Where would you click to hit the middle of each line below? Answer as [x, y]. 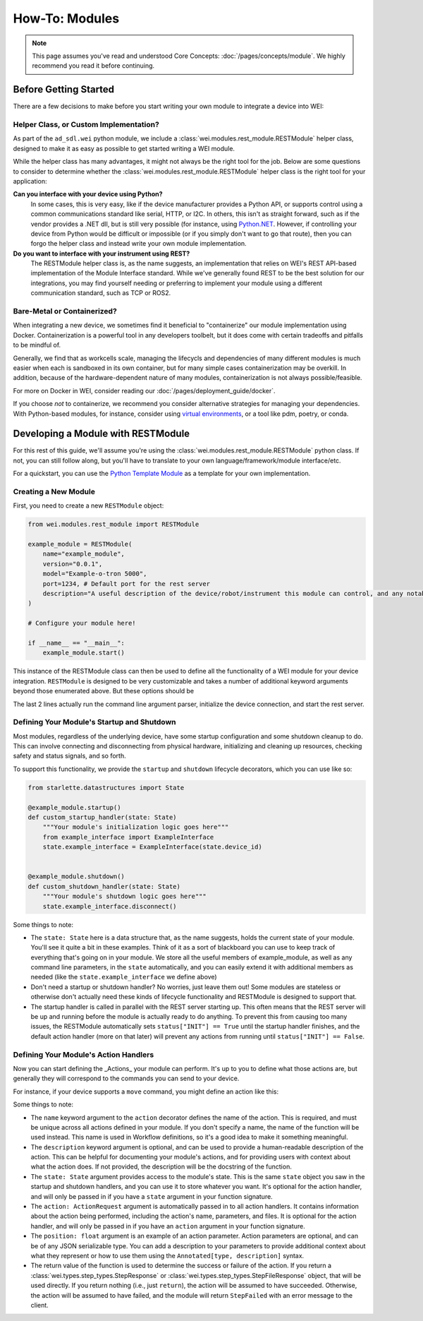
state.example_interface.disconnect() [110, 906]
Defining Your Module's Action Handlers [84, 1054]
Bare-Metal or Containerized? [65, 311]
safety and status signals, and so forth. [69, 756]
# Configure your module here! [82, 623]
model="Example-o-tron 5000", [95, 574]
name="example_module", [84, 554]
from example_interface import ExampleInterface [128, 837]
